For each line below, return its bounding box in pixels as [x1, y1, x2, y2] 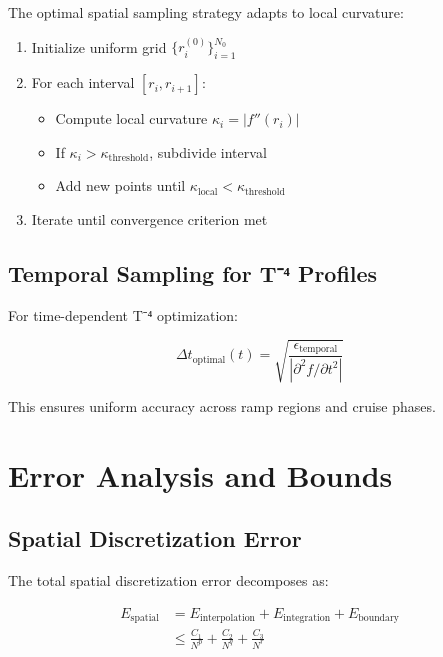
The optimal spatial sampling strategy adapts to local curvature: [8, 2, 404, 22]
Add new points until [55, 175, 186, 196]
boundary [358, 613, 399, 624]
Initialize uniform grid [31, 36, 167, 57]
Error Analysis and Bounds [8, 454, 393, 495]
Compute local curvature [55, 108, 208, 129]
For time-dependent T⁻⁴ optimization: [8, 304, 238, 325]
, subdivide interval [149, 141, 267, 162]
